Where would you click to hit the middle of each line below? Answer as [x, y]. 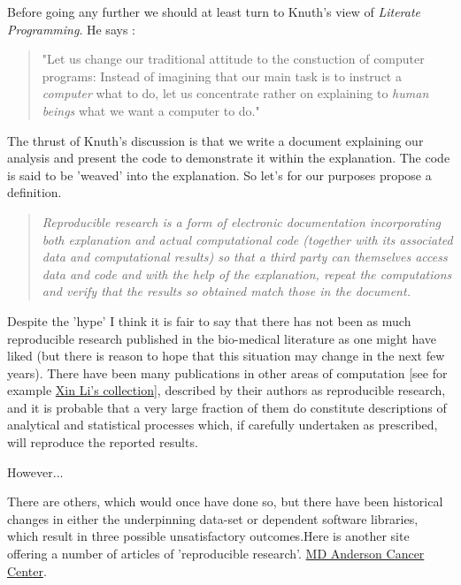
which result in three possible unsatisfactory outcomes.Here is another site [208, 536]
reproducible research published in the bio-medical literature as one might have [222, 338]
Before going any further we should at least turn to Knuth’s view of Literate [214, 11]
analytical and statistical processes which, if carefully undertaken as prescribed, [223, 425]
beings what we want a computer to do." [151, 110]
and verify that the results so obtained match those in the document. [226, 291]
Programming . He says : [71, 29]
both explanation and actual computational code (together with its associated [247, 239]
